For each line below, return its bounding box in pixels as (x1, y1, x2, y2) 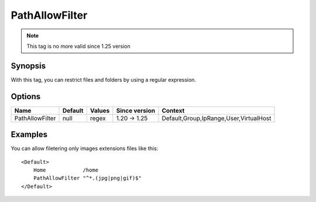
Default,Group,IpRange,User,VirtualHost (162, 114, 272, 122)
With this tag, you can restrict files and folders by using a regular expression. (11, 76, 196, 83)
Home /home (33, 167, 99, 173)
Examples (11, 130, 48, 140)
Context (162, 106, 185, 114)
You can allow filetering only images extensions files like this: (11, 145, 159, 152)
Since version (116, 106, 155, 114)
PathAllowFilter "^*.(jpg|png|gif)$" (33, 175, 142, 182)
